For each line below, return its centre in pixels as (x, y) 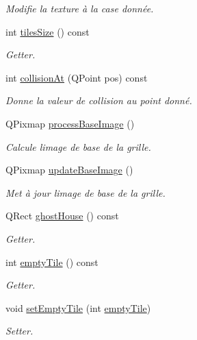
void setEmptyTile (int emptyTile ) (78, 307)
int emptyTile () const (52, 262)
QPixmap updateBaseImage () (69, 170)
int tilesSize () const (48, 31)
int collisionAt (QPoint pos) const (77, 77)
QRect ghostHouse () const (62, 216)
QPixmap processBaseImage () (70, 123)
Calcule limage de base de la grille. (78, 146)
